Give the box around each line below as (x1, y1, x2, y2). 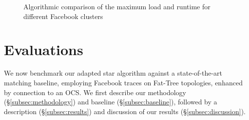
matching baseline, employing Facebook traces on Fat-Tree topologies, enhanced (4, 77, 243, 87)
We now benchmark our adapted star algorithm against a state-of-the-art (4, 68, 223, 78)
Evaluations (4, 40, 83, 60)
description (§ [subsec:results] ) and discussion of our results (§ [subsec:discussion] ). (4, 106, 246, 116)
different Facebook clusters (23, 11, 103, 21)
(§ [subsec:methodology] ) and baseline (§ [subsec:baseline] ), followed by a (4, 97, 217, 107)
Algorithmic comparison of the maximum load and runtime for (23, 1, 211, 11)
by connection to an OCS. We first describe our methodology (4, 87, 187, 97)
